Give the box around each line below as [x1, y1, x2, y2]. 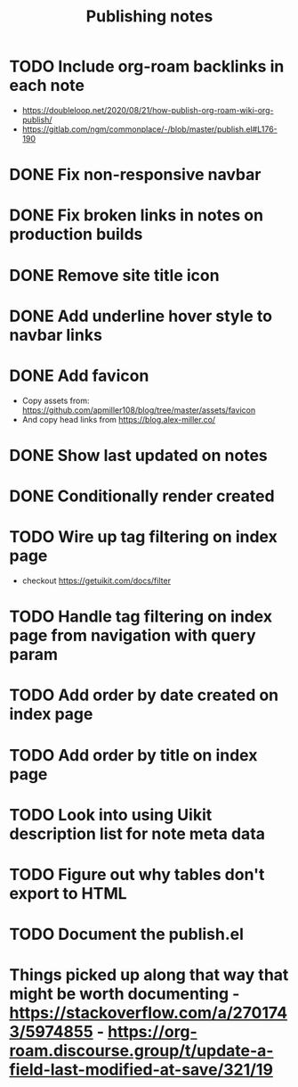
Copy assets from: [21, 395, 91, 406]
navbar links [9, 325, 102, 345]
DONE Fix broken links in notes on [9, 205, 264, 226]
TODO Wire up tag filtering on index [9, 527, 278, 548]
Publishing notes [85, 6, 213, 27]
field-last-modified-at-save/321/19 [9, 1059, 274, 1080]
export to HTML [9, 883, 127, 903]
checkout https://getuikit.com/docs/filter [21, 575, 172, 586]
